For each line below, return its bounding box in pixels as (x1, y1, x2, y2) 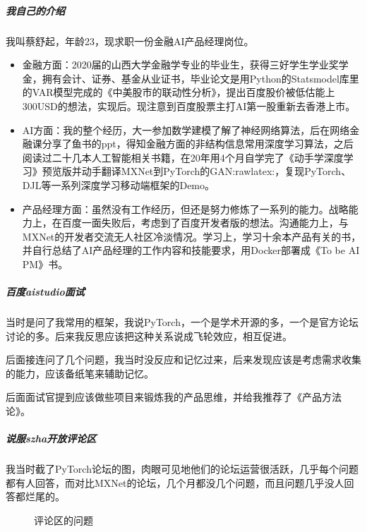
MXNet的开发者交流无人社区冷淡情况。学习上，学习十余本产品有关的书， (22, 229, 361, 243)
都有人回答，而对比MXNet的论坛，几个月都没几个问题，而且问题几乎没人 (6, 475, 344, 490)
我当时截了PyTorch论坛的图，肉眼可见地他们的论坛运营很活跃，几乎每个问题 (6, 461, 359, 476)
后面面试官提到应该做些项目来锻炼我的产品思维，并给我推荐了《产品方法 (6, 389, 342, 404)
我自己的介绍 (6, 3, 65, 18)
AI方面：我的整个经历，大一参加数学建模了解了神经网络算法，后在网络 (22, 122, 350, 137)
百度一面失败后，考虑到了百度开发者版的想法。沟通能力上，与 (61, 215, 349, 230)
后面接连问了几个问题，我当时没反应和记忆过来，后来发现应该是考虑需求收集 (6, 352, 361, 367)
